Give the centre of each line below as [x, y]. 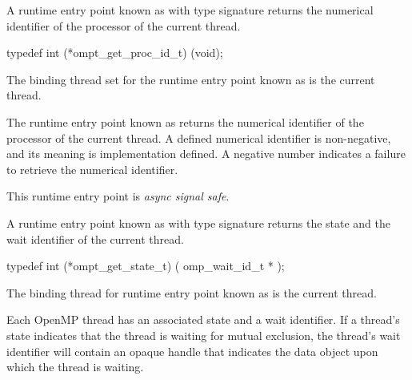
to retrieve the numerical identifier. [92, 169]
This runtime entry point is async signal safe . [118, 196]
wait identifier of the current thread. [95, 239]
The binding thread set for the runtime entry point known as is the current [191, 79]
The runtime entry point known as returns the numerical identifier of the [185, 121]
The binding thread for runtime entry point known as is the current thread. [192, 292]
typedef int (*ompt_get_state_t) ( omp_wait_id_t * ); [146, 266]
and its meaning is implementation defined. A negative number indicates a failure [206, 154]
